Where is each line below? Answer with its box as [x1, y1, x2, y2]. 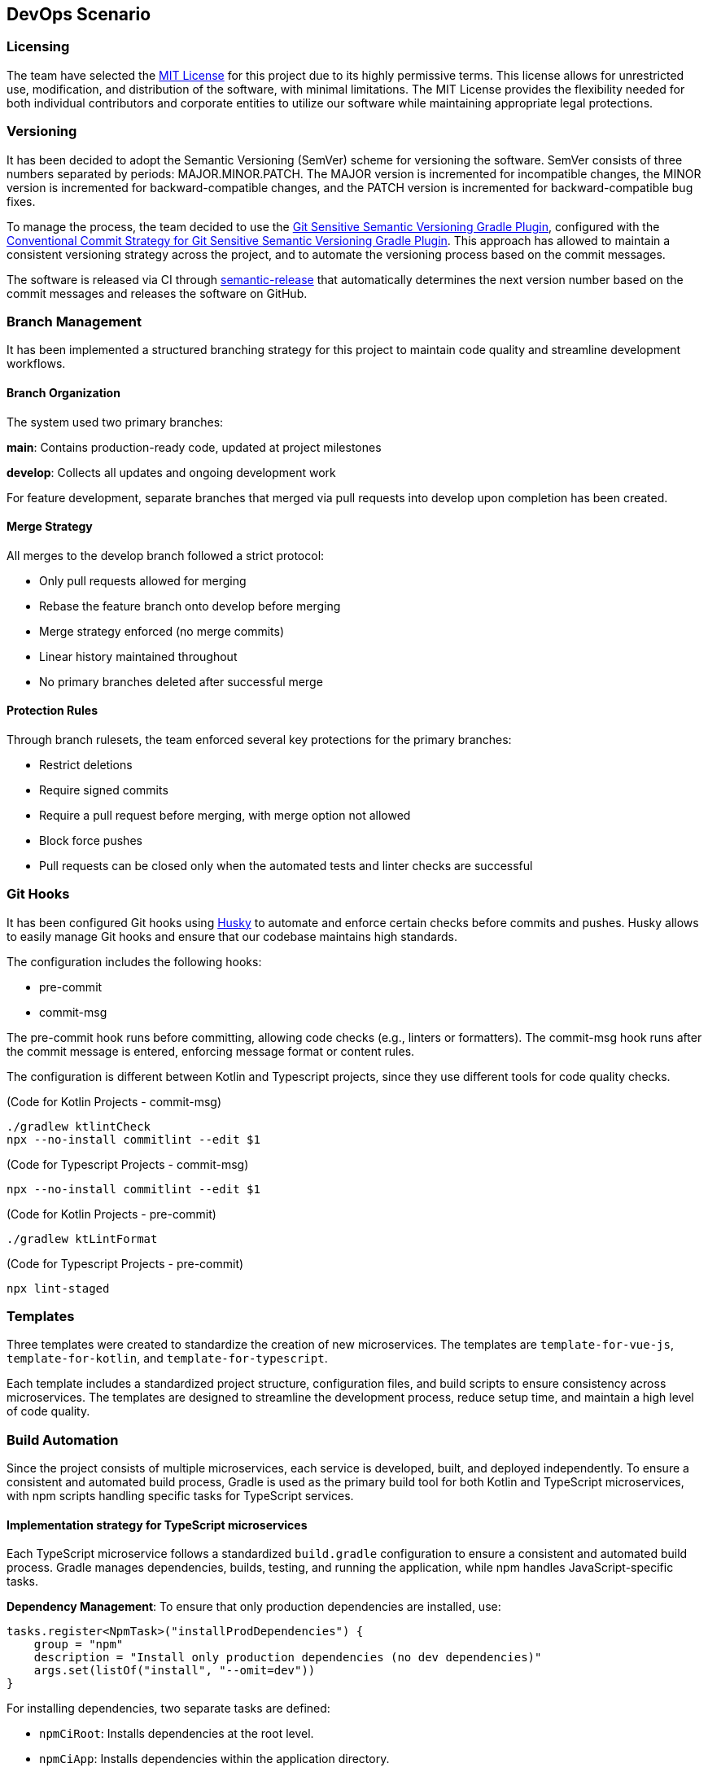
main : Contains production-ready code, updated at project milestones [7, 440, 382, 454]
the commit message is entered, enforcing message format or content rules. [7, 1044, 415, 1058]
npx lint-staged [7, 1281, 110, 1295]
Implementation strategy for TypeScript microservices [7, 1517, 308, 1532]
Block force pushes [39, 833, 142, 847]
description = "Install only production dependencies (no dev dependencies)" [33, 1651, 542, 1665]
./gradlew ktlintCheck [7, 1119, 151, 1133]
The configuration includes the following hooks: [7, 954, 262, 969]
